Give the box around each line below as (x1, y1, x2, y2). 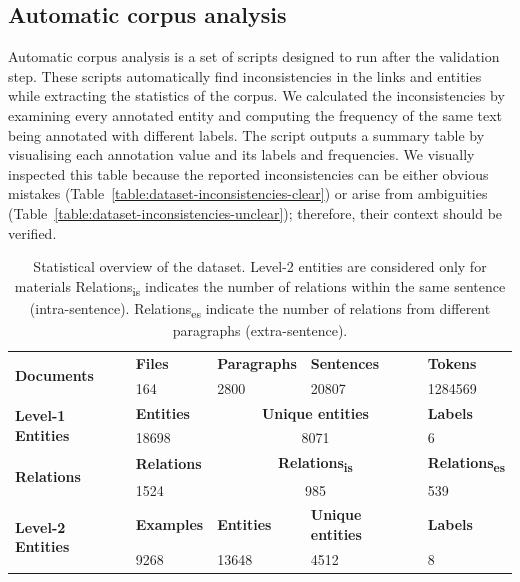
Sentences (310, 352, 380, 373)
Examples (135, 514, 204, 535)
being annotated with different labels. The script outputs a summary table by (8, 124, 485, 145)
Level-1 (15, 405, 66, 426)
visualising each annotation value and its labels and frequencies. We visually (8, 144, 475, 165)
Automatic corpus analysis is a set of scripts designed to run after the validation (8, 46, 500, 67)
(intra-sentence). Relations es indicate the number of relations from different (29, 297, 491, 321)
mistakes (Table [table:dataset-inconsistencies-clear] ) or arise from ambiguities (8, 183, 488, 204)
